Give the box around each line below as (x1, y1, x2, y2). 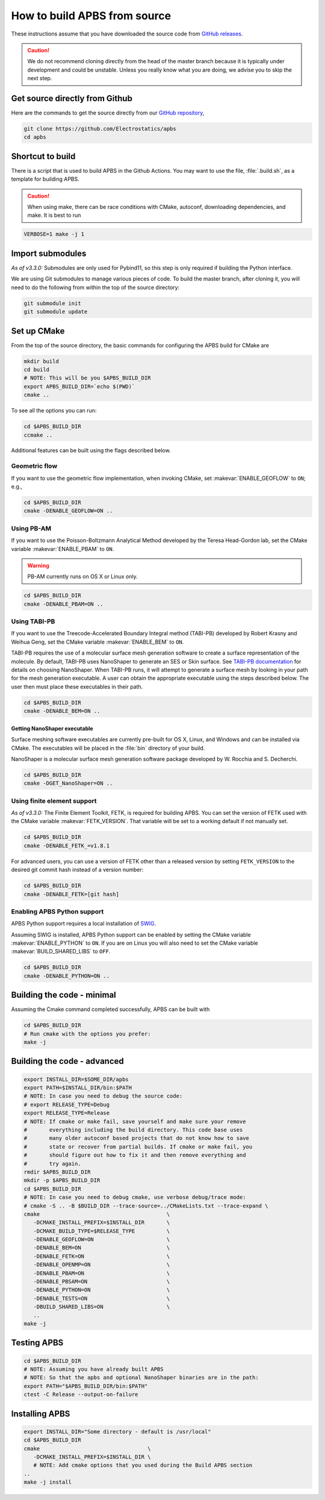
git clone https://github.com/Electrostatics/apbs (23, 125, 177, 132)
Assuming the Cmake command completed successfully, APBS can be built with (11, 1006, 210, 1013)
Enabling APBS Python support (11, 907, 104, 915)
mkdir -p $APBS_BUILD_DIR (23, 1177, 101, 1184)
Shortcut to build (11, 151, 76, 161)
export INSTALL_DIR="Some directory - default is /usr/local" (23, 1428, 211, 1435)
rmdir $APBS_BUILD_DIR (23, 1168, 91, 1175)
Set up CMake (11, 326, 65, 336)
